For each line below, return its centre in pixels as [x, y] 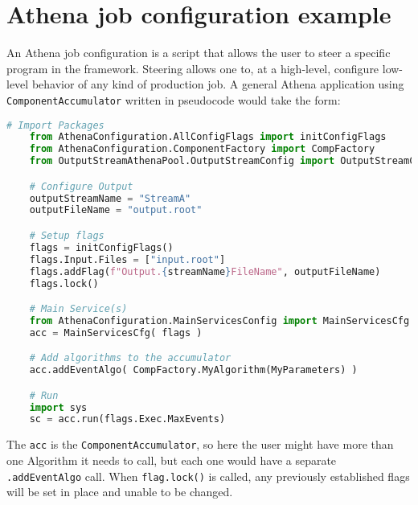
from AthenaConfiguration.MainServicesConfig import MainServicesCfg [219, 320]
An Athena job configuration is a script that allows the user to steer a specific [199, 53]
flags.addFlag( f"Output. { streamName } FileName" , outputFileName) [205, 271]
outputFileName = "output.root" [116, 210]
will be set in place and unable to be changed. [120, 492]
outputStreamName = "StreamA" [110, 198]
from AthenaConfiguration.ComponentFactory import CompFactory [202, 149]
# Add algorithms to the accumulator [130, 358]
